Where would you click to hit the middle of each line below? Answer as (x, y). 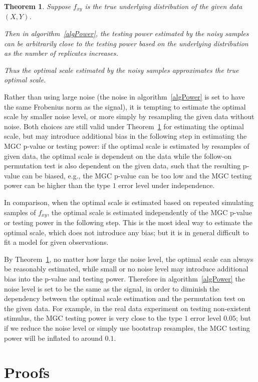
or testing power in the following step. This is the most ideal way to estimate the (128, 222)
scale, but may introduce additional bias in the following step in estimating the (125, 136)
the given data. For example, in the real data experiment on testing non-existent (127, 308)
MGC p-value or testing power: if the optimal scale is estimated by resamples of (127, 146)
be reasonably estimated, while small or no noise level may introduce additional (126, 269)
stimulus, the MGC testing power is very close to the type (93, 318)
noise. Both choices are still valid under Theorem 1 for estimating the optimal (124, 126)
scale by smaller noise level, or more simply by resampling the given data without (129, 116)
